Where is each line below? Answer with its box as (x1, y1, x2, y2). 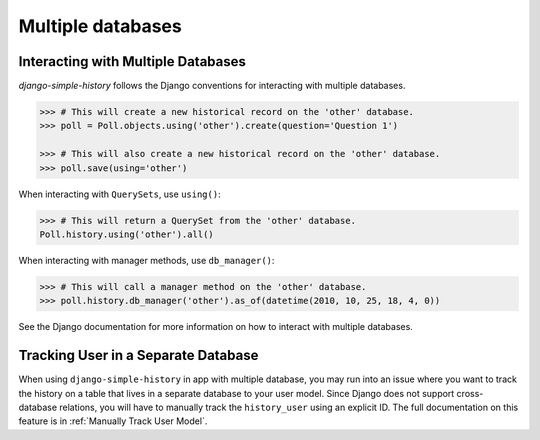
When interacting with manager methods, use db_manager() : (18, 254, 275, 266)
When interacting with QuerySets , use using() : (18, 188, 221, 200)
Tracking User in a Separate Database (18, 347, 259, 364)
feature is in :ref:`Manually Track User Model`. (18, 415, 208, 427)
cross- (456, 387, 484, 399)
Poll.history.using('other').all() (39, 228, 214, 240)
